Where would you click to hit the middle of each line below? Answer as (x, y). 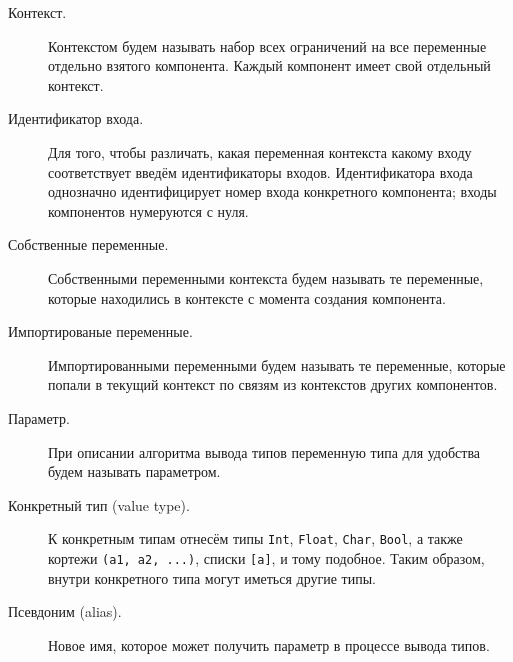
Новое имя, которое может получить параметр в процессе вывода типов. (269, 644)
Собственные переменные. (88, 244)
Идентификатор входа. (76, 118)
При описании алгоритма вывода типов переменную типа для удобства (264, 451)
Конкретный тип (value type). (99, 504)
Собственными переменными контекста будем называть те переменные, (266, 277)
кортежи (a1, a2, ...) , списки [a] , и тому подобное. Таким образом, (266, 557)
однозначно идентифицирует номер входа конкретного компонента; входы (272, 191)
